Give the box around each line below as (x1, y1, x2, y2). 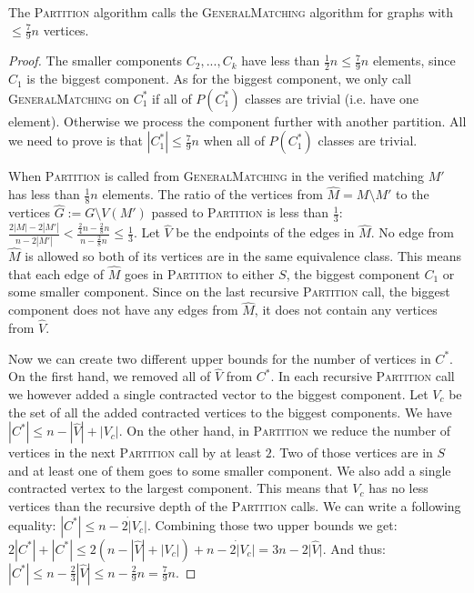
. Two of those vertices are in (271, 443, 433, 462)
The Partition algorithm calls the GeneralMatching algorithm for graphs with (8, 3, 454, 21)
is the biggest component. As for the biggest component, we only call (26, 69, 412, 88)
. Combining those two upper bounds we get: (146, 515, 398, 534)
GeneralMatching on (8, 88, 130, 107)
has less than (8, 185, 80, 204)
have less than (241, 51, 320, 70)
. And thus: (322, 538, 386, 558)
